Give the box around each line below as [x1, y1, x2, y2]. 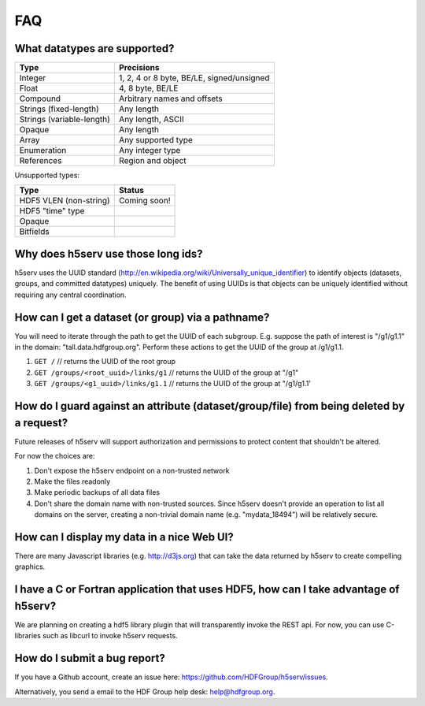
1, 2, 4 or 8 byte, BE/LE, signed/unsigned [119, 72, 270, 84]
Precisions [119, 62, 160, 73]
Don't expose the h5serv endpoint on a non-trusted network [34, 466, 230, 475]
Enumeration [19, 145, 67, 156]
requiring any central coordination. [14, 290, 127, 299]
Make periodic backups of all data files [34, 488, 161, 497]
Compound [19, 93, 61, 104]
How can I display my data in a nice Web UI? [14, 530, 234, 544]
